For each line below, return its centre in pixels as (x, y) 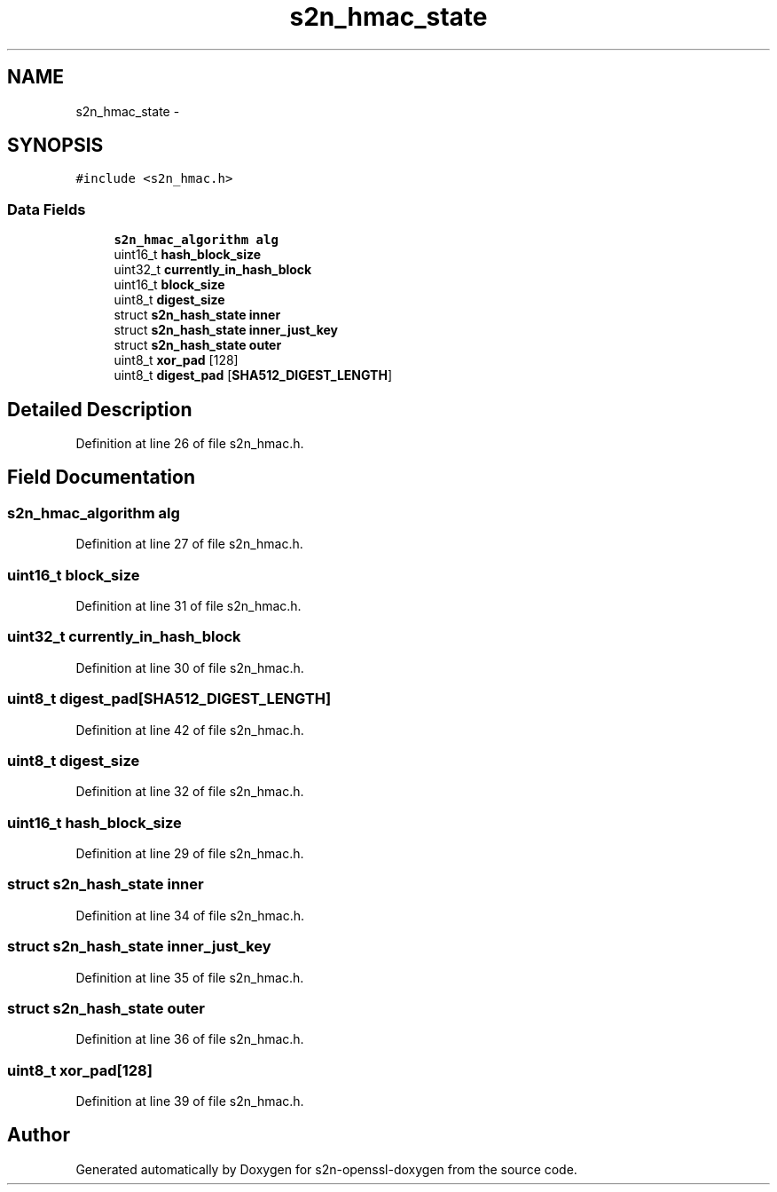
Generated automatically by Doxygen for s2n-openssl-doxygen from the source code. (326, 1169)
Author (39, 1135)
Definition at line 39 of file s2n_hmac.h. (190, 1101)
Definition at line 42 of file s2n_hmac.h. (190, 730)
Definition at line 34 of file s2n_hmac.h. (190, 915)
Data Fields (47, 209)
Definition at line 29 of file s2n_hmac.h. (190, 853)
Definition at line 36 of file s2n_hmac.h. (190, 1039)
